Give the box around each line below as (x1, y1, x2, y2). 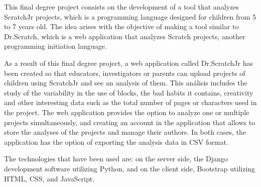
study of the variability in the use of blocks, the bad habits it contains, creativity (4, 87, 253, 98)
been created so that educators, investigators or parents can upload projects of (4, 67, 245, 78)
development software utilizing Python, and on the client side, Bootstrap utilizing (4, 163, 255, 173)
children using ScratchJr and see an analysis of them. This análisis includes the (4, 77, 247, 88)
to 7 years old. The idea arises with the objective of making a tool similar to (4, 21, 239, 32)
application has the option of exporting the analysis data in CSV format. (4, 136, 228, 147)
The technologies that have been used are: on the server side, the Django (4, 153, 228, 164)
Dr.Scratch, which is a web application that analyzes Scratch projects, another (4, 31, 245, 41)
